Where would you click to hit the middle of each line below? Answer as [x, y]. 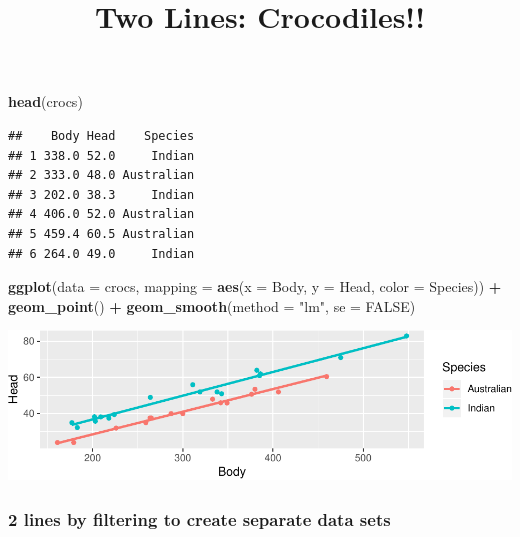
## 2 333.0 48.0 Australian [101, 175]
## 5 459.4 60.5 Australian [101, 233]
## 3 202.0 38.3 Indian [101, 194]
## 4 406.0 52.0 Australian [101, 214]
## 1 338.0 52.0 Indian [101, 155]
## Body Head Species [101, 135]
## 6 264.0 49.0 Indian [101, 253]
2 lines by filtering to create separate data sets [199, 518]
